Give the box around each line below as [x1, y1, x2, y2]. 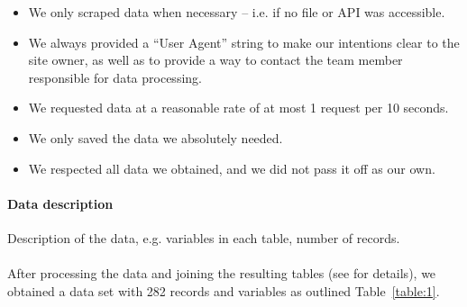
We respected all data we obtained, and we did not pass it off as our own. [28, 158, 435, 177]
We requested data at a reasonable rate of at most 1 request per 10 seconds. [28, 98, 449, 117]
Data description [7, 194, 114, 212]
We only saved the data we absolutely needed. [28, 128, 283, 147]
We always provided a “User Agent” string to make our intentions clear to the [28, 32, 460, 51]
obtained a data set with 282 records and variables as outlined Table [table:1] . [7, 281, 440, 300]
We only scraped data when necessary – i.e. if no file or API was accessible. [28, 3, 445, 21]
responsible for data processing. [28, 68, 202, 86]
